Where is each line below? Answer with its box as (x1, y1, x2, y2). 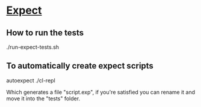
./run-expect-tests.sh (6, 43, 59, 50)
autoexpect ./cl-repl (6, 76, 55, 84)
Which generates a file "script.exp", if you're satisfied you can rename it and (6, 88, 196, 96)
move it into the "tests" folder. (6, 94, 80, 102)
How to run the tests (6, 28, 84, 38)
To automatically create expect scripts (6, 61, 153, 71)
